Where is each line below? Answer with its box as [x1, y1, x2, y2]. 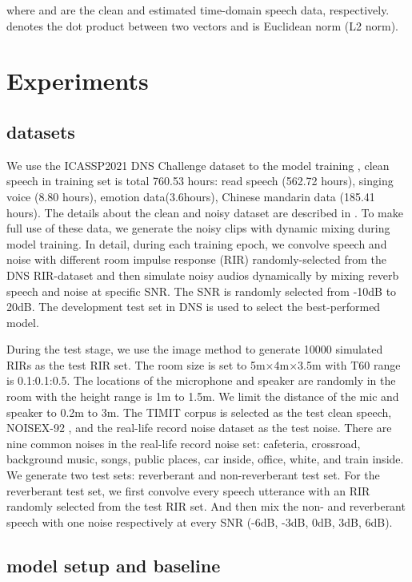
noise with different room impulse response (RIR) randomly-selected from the [6, 251, 386, 268]
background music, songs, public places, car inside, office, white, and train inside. [6, 451, 404, 467]
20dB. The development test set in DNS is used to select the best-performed [6, 298, 381, 315]
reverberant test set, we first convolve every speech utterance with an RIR [6, 482, 370, 499]
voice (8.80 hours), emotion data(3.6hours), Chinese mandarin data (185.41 [6, 188, 375, 204]
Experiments [6, 64, 149, 97]
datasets [6, 119, 75, 143]
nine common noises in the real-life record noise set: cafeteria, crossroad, [6, 434, 361, 451]
